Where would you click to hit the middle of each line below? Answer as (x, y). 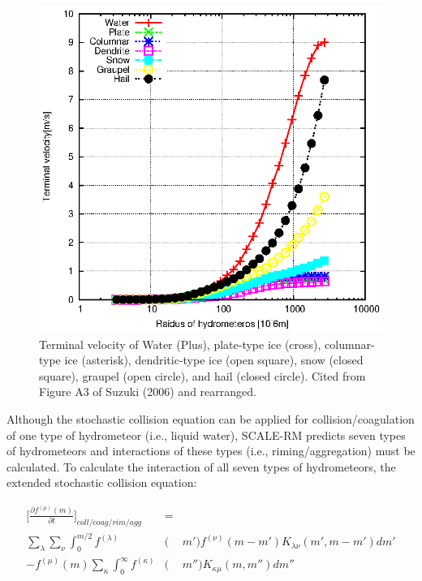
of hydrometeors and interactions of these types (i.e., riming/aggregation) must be (211, 451)
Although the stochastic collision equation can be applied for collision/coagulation (211, 419)
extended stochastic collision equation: (102, 482)
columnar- (350, 344)
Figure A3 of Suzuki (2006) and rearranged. (148, 392)
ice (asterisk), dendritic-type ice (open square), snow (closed (214, 360)
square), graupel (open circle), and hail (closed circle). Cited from (202, 375)
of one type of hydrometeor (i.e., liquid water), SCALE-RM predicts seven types (206, 435)
